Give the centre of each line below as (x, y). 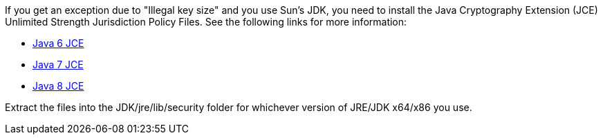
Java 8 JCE (58, 86)
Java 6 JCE (58, 43)
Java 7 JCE (58, 64)
